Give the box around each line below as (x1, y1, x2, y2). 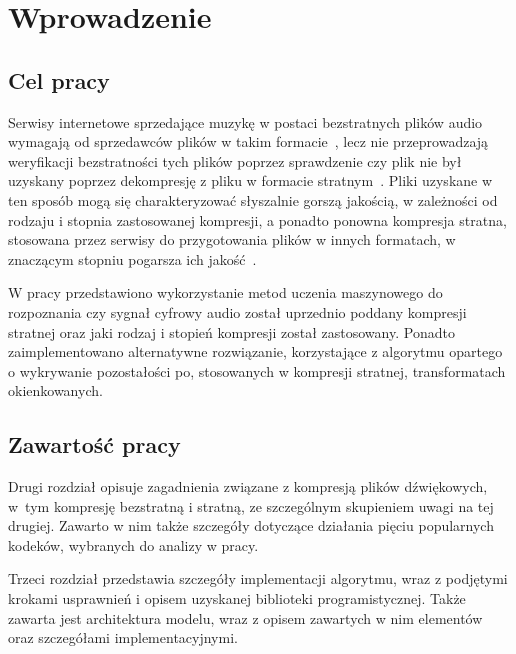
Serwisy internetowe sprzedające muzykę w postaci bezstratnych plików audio (8, 111, 483, 132)
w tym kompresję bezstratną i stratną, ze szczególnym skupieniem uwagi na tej (8, 495, 494, 516)
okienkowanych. (8, 380, 103, 401)
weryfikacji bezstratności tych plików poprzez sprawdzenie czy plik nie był (8, 150, 462, 171)
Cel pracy (8, 64, 110, 95)
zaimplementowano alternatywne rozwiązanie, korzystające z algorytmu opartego (8, 341, 503, 362)
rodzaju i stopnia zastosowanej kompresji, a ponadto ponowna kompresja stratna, (8, 209, 507, 230)
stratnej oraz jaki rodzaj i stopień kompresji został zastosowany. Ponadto (8, 321, 455, 342)
